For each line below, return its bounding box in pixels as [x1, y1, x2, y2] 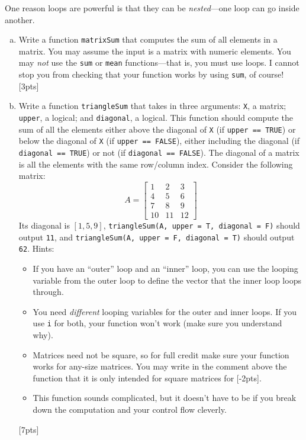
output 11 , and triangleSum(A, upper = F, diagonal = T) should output [18, 230, 295, 243]
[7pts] [18, 423, 39, 435]
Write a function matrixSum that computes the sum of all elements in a [18, 33, 278, 46]
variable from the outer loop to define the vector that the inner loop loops [33, 274, 301, 286]
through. [33, 285, 64, 298]
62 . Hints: [18, 242, 54, 255]
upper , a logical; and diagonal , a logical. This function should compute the [18, 111, 293, 123]
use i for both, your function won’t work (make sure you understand [33, 317, 282, 329]
